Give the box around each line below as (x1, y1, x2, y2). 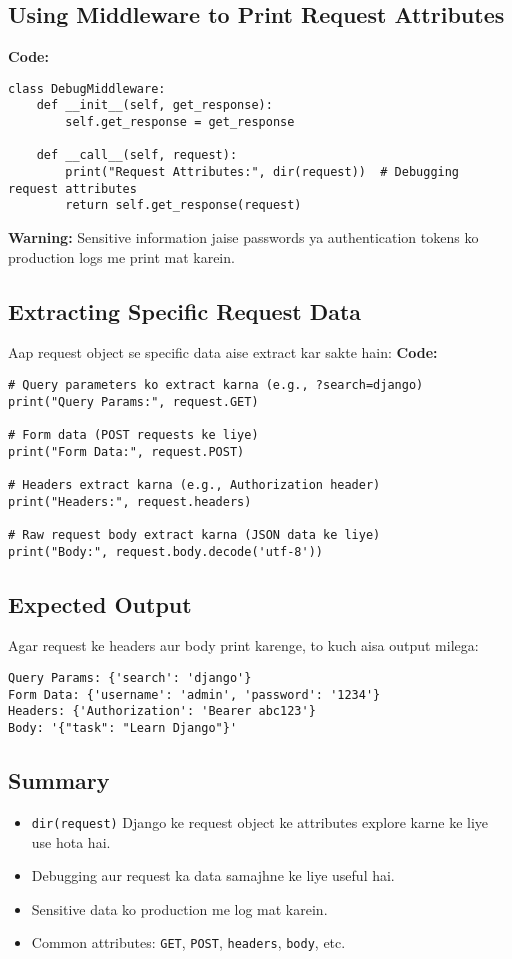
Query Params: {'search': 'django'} (8, 671, 252, 686)
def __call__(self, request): (36, 148, 238, 163)
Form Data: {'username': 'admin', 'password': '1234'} (8, 687, 381, 702)
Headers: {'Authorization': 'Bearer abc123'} (8, 704, 316, 719)
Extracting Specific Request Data (8, 295, 362, 326)
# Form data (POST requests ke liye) (8, 428, 259, 442)
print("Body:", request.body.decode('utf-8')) (8, 544, 323, 559)
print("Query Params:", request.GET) (8, 394, 259, 409)
